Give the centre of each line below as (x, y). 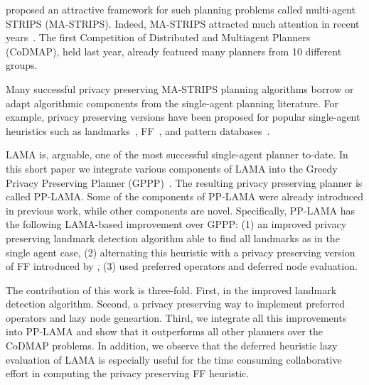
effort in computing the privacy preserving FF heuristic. (128, 373)
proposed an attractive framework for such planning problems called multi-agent (181, 9)
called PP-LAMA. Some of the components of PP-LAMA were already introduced (185, 196)
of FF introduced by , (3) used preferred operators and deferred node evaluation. (182, 266)
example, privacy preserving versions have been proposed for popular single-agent (183, 117)
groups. (22, 65)
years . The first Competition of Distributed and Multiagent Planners (158, 37)
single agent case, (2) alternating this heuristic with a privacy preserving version (181, 252)
